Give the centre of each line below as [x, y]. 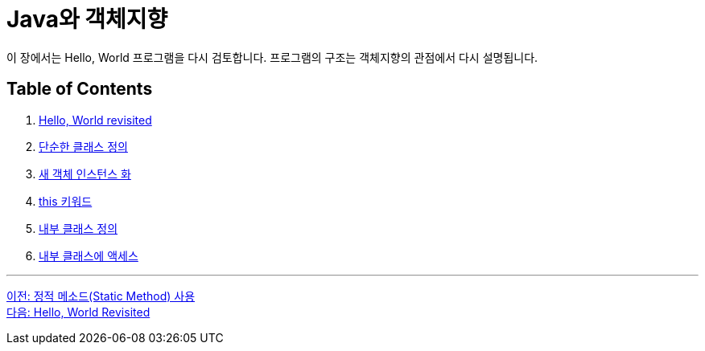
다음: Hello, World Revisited [78, 312]
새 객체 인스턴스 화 [85, 173]
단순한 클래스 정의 [83, 146]
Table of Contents [80, 89]
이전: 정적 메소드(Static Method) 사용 [101, 296]
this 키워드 [66, 201]
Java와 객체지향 [87, 19]
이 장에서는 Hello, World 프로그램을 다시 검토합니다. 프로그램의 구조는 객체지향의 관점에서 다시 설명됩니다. [272, 57]
